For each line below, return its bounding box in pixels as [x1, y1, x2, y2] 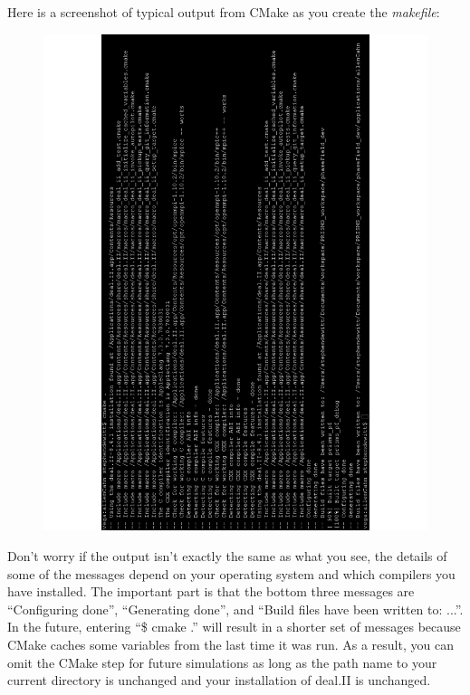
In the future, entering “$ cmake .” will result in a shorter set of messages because [7, 617, 461, 636]
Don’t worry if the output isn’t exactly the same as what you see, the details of [7, 547, 447, 566]
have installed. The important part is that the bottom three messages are [7, 582, 415, 601]
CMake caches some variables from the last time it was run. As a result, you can [7, 635, 454, 654]
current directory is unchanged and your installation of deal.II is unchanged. [7, 671, 431, 690]
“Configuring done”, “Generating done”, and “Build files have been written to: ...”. [7, 599, 464, 618]
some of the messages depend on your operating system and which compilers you [7, 564, 456, 583]
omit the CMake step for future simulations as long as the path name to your [7, 652, 437, 671]
